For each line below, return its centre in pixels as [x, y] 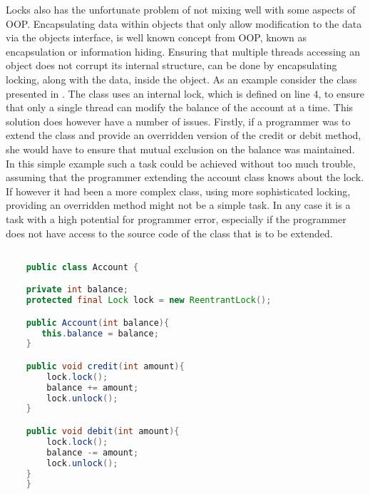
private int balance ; [77, 290]
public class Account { [82, 267]
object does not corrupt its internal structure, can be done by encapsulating [171, 65]
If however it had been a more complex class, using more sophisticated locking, [178, 191]
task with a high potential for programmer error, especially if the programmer [176, 218]
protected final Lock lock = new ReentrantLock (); [149, 300]
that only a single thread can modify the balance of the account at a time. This [180, 107]
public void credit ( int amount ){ [105, 366]
